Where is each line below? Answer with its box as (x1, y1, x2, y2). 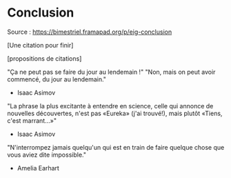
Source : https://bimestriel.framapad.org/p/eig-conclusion (7, 28, 172, 36)
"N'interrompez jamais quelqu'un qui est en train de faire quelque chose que (7, 143, 225, 151)
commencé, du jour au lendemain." (7, 75, 107, 83)
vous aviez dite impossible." (7, 150, 86, 159)
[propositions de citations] (7, 54, 82, 63)
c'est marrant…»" (7, 116, 57, 125)
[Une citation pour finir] (7, 41, 74, 49)
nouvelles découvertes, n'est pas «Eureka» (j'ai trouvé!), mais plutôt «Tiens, (7, 109, 223, 117)
